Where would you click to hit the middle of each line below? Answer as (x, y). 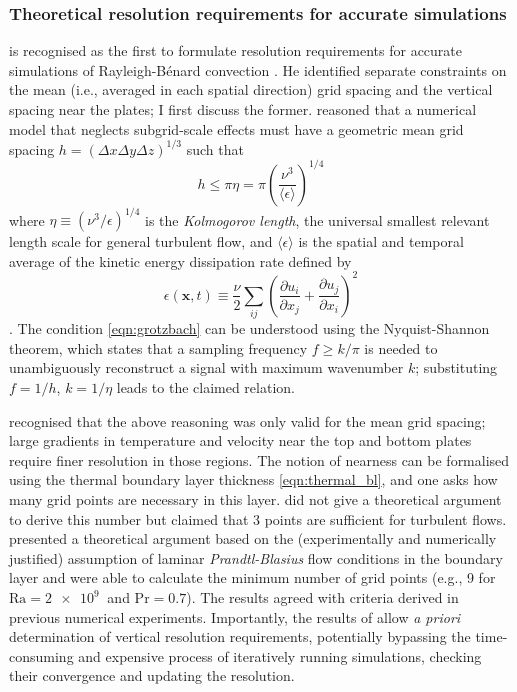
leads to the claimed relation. (205, 387)
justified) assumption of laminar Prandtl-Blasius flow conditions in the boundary (256, 557)
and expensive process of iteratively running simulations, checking (280, 655)
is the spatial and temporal (381, 241)
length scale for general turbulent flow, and (141, 241)
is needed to (401, 347)
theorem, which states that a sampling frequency (158, 347)
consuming (41, 655)
